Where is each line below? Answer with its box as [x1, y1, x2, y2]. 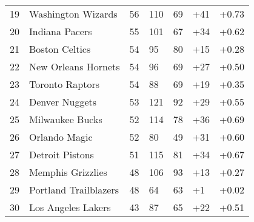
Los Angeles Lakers [29, 200, 111, 214]
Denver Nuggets [29, 95, 97, 109]
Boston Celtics [29, 42, 91, 56]
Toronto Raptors [29, 77, 99, 91]
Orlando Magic [29, 130, 93, 144]
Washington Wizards [29, 7, 118, 21]
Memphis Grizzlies [29, 165, 107, 179]
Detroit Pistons [29, 147, 94, 161]
